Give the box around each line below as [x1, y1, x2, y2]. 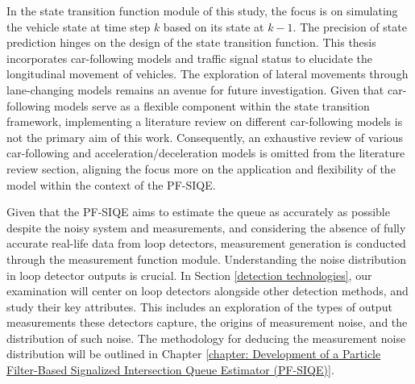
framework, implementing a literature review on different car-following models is [6, 113, 403, 130]
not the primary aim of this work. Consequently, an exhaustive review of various [6, 128, 404, 145]
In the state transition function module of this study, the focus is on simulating [6, 2, 398, 19]
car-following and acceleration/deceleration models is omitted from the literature [6, 144, 405, 161]
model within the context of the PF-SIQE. [6, 176, 216, 193]
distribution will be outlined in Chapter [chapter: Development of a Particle [6, 345, 381, 362]
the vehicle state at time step [6, 18, 151, 35]
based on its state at [163, 18, 264, 35]
